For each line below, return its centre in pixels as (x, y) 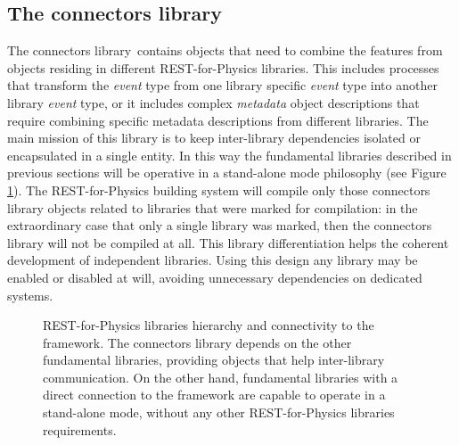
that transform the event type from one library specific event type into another (222, 85)
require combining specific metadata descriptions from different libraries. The (218, 120)
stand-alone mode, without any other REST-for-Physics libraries (219, 412)
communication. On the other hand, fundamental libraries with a (221, 377)
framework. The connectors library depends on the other (197, 342)
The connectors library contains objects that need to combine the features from (225, 50)
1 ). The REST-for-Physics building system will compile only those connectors (219, 190)
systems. (30, 295)
